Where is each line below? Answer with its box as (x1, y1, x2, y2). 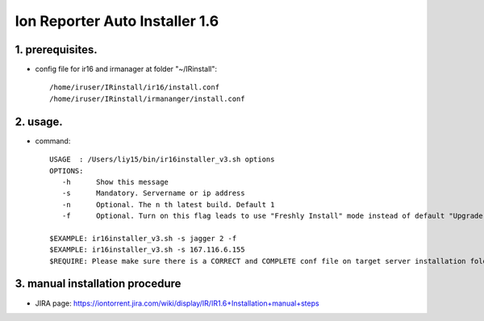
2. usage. (15, 115, 64, 128)
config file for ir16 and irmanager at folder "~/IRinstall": (35, 65, 218, 74)
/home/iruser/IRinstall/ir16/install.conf (49, 83, 220, 92)
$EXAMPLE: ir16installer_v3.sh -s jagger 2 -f (49, 234, 237, 243)
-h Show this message (61, 177, 169, 186)
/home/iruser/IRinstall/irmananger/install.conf (49, 94, 245, 103)
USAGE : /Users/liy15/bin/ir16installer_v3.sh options (49, 155, 275, 165)
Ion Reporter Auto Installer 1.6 (15, 12, 219, 30)
